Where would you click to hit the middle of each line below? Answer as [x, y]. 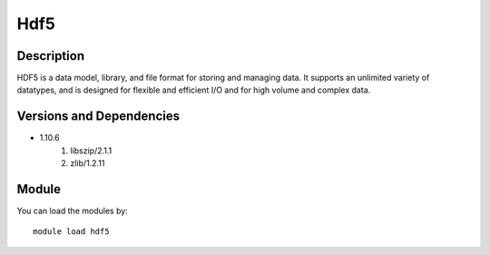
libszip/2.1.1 [91, 151]
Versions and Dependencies [98, 117]
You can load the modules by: [73, 211]
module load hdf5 [71, 232]
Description [51, 56]
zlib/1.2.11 [88, 163]
